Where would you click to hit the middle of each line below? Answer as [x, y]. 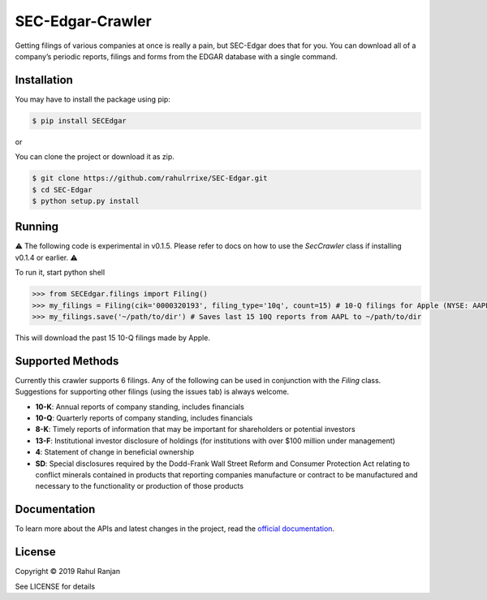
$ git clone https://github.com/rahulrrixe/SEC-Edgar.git [150, 178]
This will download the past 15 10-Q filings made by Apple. [113, 338]
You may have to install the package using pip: [93, 99]
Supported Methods [67, 361]
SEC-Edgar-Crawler [83, 21]
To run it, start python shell [60, 273]
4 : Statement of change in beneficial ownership [115, 452]
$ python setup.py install [86, 201]
